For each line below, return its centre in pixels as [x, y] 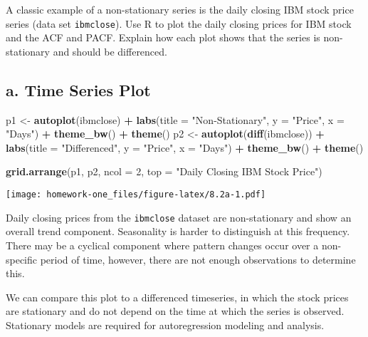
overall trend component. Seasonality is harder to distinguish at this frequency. [178, 231]
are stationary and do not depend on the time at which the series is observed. [175, 311]
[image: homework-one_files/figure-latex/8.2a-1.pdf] [136, 195]
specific [22, 259]
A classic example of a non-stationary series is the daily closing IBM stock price [180, 9]
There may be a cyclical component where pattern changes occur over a [162, 245]
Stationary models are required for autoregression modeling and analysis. [165, 325]
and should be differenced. [110, 51]
